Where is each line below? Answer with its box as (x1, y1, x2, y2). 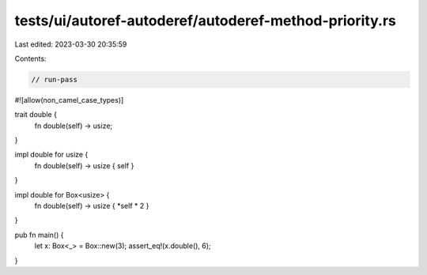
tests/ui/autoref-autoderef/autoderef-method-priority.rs (14, 12, 397, 29)
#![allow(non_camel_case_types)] (14, 95, 124, 104)
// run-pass (31, 75, 78, 84)
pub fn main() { (14, 230, 64, 239)
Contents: (14, 54, 47, 63)
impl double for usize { (14, 150, 89, 160)
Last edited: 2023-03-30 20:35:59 (14, 40, 127, 49)
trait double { (14, 110, 57, 119)
